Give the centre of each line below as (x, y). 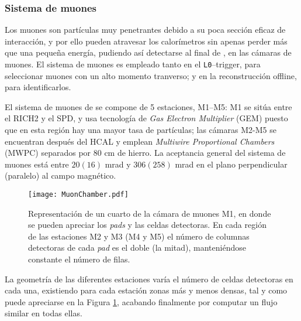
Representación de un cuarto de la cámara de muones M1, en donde (150, 213)
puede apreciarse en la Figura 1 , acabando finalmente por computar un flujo (141, 301)
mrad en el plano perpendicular (231, 164)
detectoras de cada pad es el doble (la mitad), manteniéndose (137, 247)
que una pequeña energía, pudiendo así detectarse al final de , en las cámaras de (148, 52)
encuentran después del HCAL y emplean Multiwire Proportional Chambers (140, 141)
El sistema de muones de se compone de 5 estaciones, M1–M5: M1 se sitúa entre (148, 106)
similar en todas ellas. (44, 313)
